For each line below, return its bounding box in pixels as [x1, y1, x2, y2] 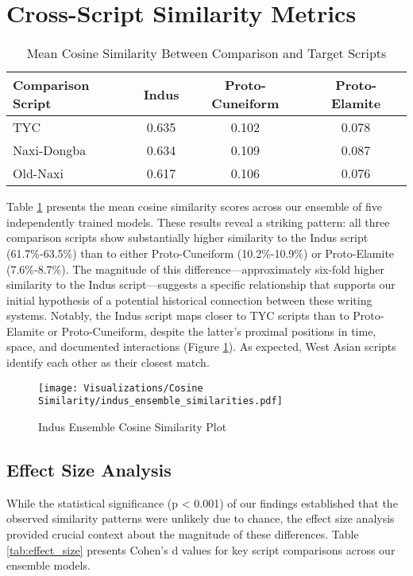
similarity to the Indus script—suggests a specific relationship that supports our [6, 276, 396, 293]
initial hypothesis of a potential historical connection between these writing [6, 291, 372, 308]
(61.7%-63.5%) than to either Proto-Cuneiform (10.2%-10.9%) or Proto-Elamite [6, 244, 395, 261]
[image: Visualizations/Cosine [38, 382, 203, 394]
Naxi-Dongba [13, 141, 87, 160]
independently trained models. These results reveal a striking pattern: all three [6, 213, 390, 230]
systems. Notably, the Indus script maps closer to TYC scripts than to [6, 307, 349, 324]
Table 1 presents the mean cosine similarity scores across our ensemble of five [6, 198, 382, 215]
